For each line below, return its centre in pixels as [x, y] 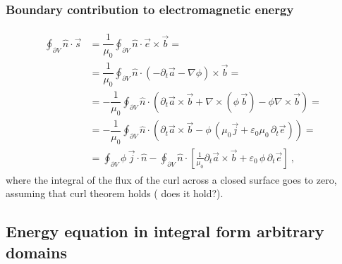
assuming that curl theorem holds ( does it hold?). [115, 193]
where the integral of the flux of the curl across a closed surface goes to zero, [171, 179]
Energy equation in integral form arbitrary [165, 231]
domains [37, 252]
